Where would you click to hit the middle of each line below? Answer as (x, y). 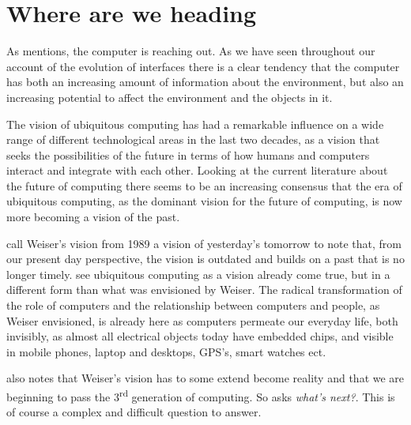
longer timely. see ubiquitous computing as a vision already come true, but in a (198, 274)
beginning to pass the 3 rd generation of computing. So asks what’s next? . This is (201, 395)
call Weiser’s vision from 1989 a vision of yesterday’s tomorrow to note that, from (204, 243)
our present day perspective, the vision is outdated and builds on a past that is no (205, 259)
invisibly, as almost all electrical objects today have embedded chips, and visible (200, 336)
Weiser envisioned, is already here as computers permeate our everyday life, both (202, 320)
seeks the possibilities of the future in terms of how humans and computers (188, 154)
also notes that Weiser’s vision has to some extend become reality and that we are (205, 378)
